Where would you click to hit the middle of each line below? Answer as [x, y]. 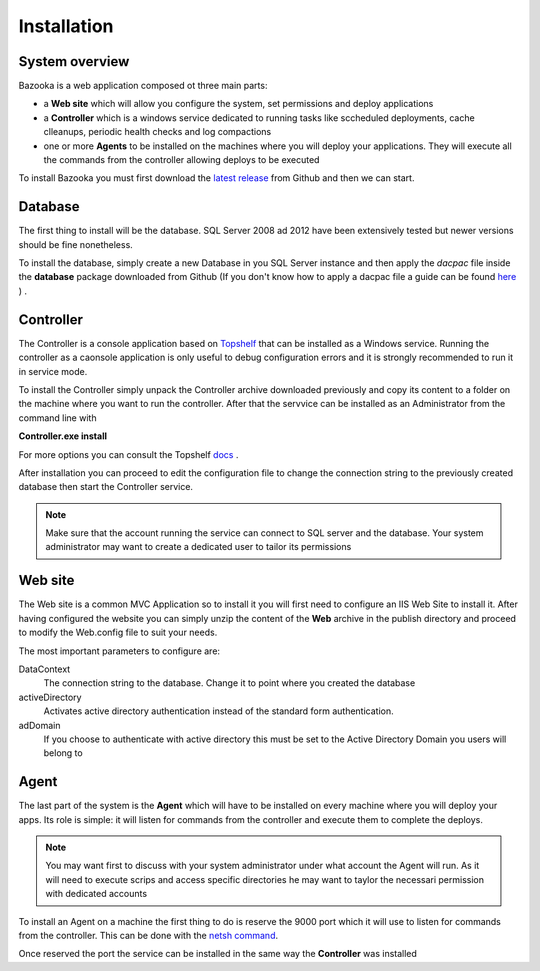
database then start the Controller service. [106, 487]
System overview [74, 61]
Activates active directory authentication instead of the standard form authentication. [218, 711]
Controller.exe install [62, 436]
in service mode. [53, 371]
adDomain [39, 725]
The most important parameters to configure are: [119, 651]
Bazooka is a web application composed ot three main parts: [143, 86]
